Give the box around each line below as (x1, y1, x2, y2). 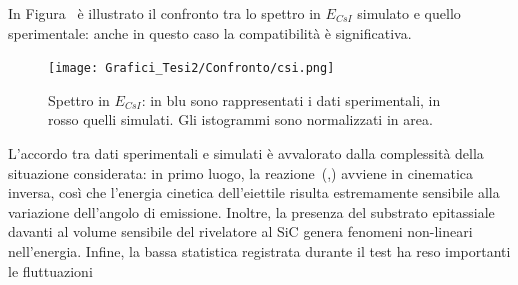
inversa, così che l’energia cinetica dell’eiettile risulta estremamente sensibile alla (8, 182, 500, 203)
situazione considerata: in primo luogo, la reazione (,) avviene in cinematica (8, 162, 473, 183)
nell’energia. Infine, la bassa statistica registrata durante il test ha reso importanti (8, 241, 511, 261)
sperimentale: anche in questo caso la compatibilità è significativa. (8, 22, 412, 43)
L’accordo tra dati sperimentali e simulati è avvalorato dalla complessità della (8, 143, 484, 164)
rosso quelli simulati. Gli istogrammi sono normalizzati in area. (48, 109, 433, 130)
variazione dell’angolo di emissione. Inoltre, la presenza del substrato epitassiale (8, 201, 495, 222)
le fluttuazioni (8, 260, 93, 281)
